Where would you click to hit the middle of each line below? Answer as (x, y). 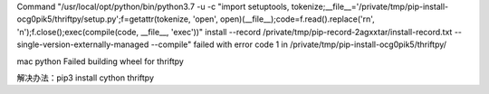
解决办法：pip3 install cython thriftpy (85, 78)
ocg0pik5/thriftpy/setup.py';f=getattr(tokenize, (104, 19)
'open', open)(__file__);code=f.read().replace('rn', (283, 19)
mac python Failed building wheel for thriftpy (101, 61)
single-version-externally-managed (83, 44)
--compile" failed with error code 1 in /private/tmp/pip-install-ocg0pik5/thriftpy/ (299, 44)
